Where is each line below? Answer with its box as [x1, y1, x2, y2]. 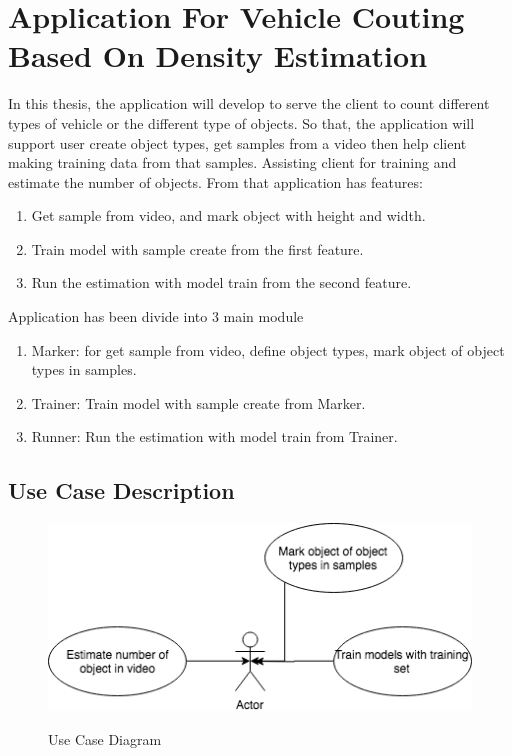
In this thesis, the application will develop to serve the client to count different [8, 93, 490, 114]
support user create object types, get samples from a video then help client [8, 132, 467, 153]
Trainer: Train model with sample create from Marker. [31, 392, 366, 413]
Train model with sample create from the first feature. [31, 238, 364, 259]
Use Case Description [8, 475, 235, 506]
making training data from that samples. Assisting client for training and [8, 152, 457, 173]
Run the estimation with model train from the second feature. [31, 272, 412, 293]
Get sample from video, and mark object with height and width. [31, 205, 426, 226]
